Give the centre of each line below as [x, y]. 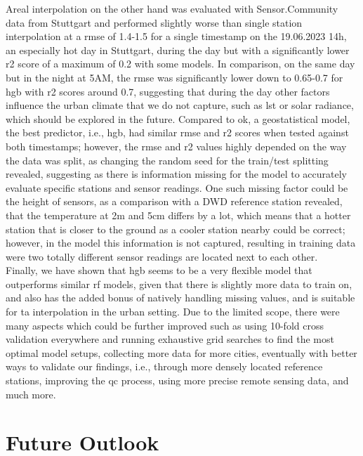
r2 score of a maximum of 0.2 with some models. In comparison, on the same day [180, 64]
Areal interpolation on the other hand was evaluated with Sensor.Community [172, 8]
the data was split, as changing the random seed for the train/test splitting [167, 160]
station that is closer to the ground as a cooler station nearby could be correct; [176, 229]
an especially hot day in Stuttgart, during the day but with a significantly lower [178, 50]
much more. [31, 394]
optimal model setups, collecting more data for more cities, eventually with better [181, 352]
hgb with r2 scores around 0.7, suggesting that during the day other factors [168, 91]
